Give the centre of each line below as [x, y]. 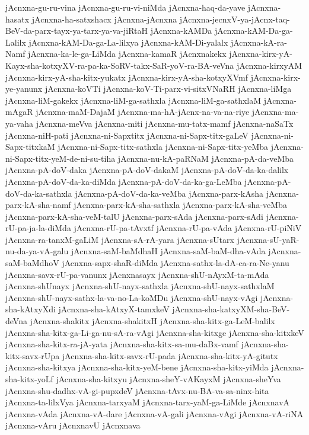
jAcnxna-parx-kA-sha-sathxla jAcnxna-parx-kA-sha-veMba [180, 205]
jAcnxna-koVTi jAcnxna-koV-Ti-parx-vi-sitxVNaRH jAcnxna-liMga [168, 89]
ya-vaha [20, 123]
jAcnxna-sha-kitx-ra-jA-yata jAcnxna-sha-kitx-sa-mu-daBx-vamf [122, 344]
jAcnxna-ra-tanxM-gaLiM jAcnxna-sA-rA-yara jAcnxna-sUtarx [120, 239]
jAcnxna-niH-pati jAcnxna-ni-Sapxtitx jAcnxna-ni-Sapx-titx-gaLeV [127, 135]
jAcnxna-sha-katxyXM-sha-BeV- [231, 309]
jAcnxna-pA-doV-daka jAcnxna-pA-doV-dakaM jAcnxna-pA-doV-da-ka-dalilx [147, 170]
